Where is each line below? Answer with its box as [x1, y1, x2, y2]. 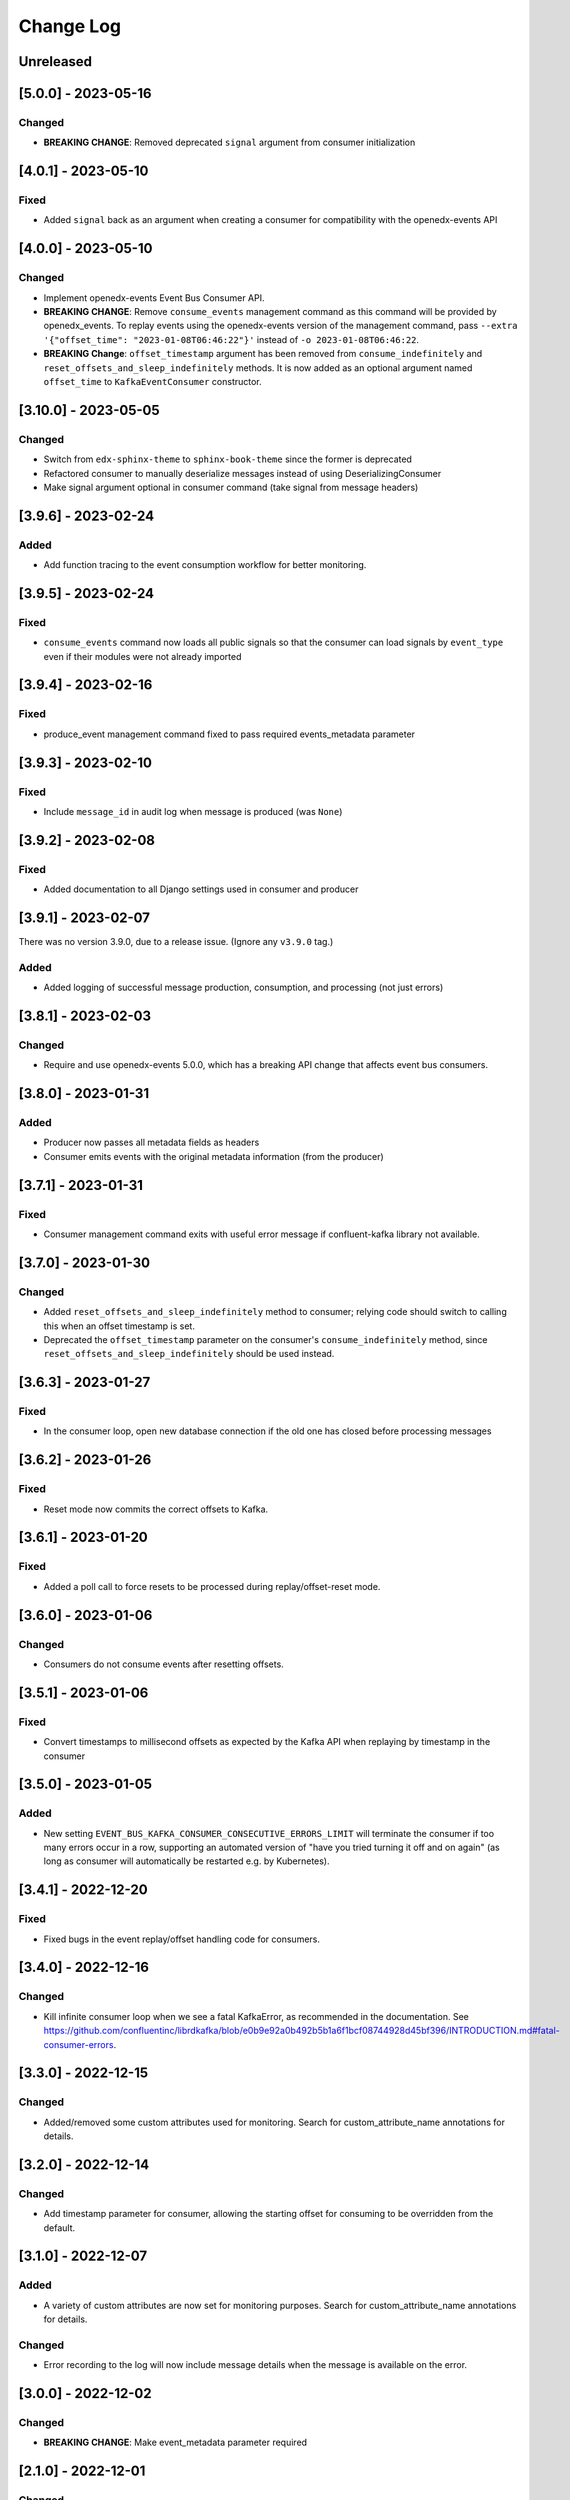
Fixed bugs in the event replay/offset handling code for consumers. [43, 1933, 320, 1945]
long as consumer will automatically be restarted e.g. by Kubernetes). [43, 1855, 330, 1867]
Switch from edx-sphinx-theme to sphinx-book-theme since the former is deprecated [43, 453, 412, 465]
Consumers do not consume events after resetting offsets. [43, 1658, 284, 1670]
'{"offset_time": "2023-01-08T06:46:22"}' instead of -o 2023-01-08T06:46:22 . [43, 333, 420, 345]
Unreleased [18, 53, 93, 70]
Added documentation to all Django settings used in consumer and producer [43, 883, 359, 895]
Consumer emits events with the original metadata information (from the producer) [43, 1150, 384, 1162]
